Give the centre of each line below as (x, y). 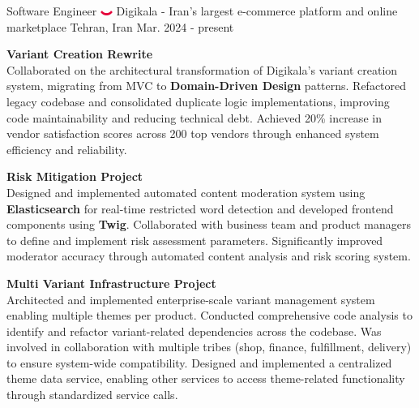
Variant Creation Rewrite (80, 54)
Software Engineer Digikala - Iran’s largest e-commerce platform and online (202, 11)
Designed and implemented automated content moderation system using (186, 192)
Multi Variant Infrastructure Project (111, 283)
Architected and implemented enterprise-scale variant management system (191, 299)
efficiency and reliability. (67, 149)
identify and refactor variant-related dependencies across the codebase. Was (194, 331)
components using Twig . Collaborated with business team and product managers (209, 224)
